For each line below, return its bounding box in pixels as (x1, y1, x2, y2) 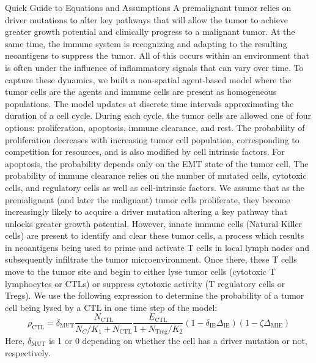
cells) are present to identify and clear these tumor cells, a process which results (5, 229, 304, 242)
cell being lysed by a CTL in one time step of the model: (5, 301, 218, 313)
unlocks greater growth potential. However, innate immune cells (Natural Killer (5, 217, 303, 230)
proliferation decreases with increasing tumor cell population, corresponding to (5, 133, 299, 146)
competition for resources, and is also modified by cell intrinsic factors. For (5, 145, 285, 158)
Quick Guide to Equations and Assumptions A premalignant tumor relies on (5, 1, 292, 13)
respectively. (5, 346, 51, 359)
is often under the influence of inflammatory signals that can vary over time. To (5, 61, 304, 73)
